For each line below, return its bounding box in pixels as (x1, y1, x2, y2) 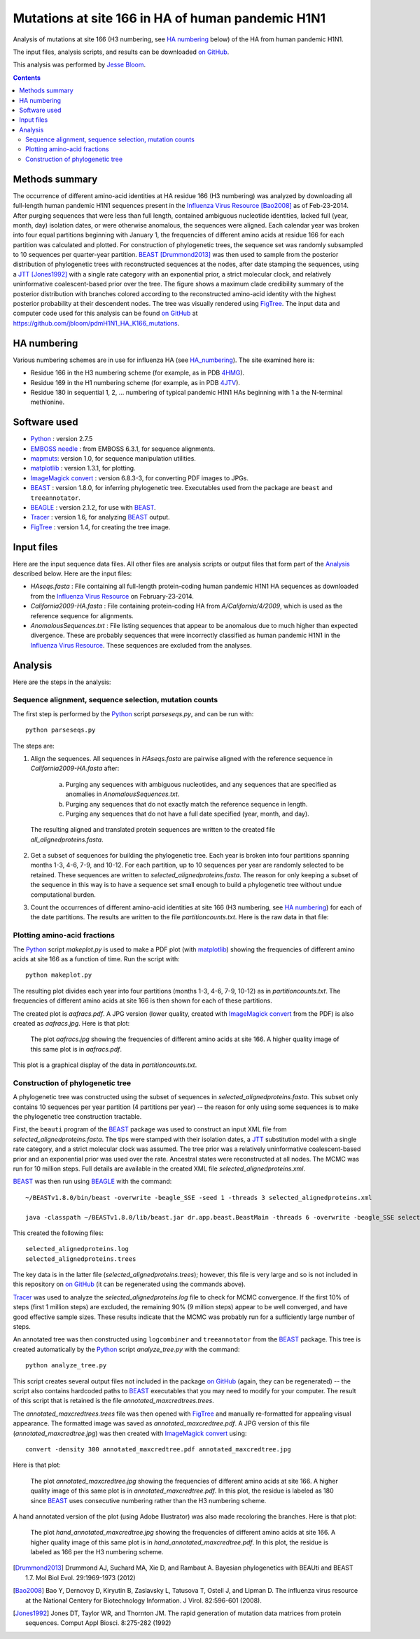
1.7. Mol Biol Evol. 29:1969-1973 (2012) (25, 1573, 136, 1582)
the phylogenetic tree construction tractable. (13, 1113, 142, 1121)
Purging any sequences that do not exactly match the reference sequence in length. (65, 800, 308, 808)
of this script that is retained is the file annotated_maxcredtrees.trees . (13, 1397, 215, 1405)
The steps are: (13, 741, 55, 750)
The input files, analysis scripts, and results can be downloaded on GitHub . (13, 48, 230, 56)
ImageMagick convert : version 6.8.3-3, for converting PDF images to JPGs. (30, 473, 248, 482)
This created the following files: (13, 1229, 104, 1237)
